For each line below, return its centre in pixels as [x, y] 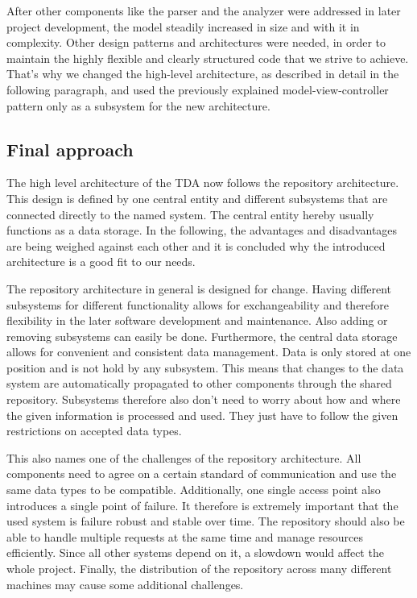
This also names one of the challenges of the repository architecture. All [184, 457]
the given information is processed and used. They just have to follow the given [202, 415]
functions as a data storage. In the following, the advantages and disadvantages [202, 230]
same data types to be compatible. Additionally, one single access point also [194, 490]
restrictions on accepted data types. [94, 431]
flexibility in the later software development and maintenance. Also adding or [197, 320]
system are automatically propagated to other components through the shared [199, 383]
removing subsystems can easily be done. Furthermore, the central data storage [202, 336]
